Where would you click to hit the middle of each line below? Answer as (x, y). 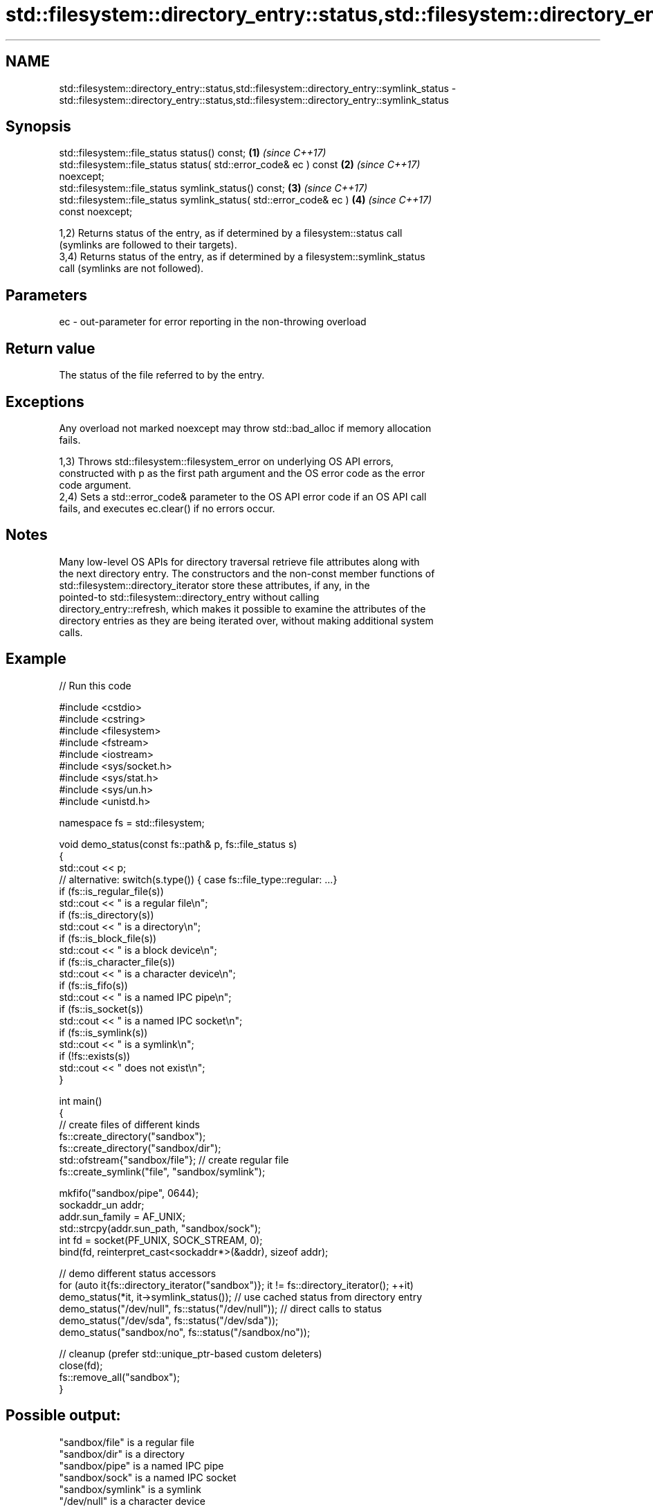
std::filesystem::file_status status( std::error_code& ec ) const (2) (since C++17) (240, 165)
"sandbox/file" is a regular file (127, 1442)
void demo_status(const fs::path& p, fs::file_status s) (178, 844)
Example (36, 659)
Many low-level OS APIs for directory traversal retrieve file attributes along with (239, 561)
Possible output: (63, 1416)
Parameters (46, 295)
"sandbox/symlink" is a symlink (130, 1489)
